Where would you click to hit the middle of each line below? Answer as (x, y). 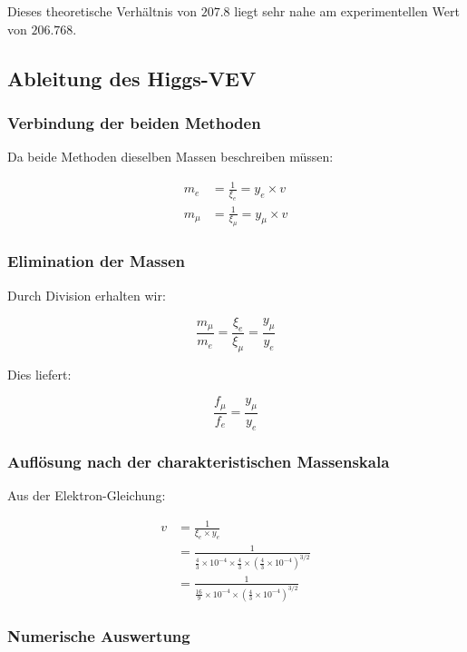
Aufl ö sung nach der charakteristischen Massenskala (199, 461)
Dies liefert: (39, 374)
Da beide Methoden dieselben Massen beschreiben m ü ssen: (170, 157)
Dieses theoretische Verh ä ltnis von (102, 11)
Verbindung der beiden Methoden (134, 122)
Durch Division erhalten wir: (87, 295)
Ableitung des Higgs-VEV (132, 78)
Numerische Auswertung (99, 635)
